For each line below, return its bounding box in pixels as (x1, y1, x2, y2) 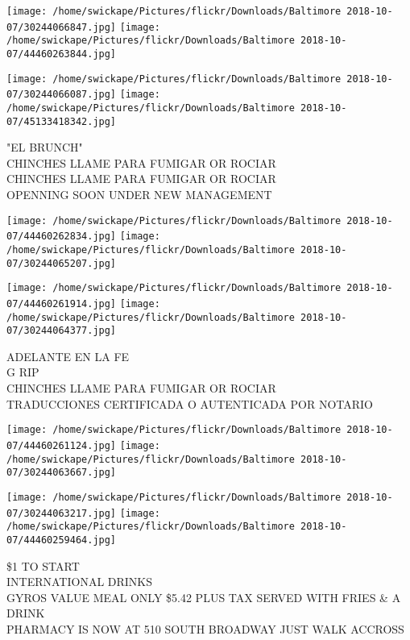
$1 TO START (6, 557, 80, 574)
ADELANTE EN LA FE (6, 347, 130, 364)
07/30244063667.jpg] (6, 467, 117, 479)
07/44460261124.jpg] (6, 439, 117, 451)
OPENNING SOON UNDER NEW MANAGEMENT (6, 186, 272, 203)
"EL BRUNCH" (6, 139, 83, 156)
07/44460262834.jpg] (6, 231, 117, 243)
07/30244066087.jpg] (6, 89, 117, 101)
